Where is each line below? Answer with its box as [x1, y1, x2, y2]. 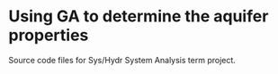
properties [8, 25, 89, 45]
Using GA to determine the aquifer [8, 6, 269, 27]
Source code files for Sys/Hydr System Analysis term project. [8, 54, 236, 65]
